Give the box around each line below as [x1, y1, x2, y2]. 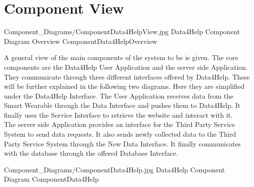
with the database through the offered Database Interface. [4, 148, 178, 158]
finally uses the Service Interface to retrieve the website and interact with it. [4, 109, 233, 120]
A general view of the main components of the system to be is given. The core [4, 52, 238, 62]
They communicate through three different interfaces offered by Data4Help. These [4, 71, 250, 82]
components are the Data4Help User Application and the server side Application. [4, 62, 248, 72]
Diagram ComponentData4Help [4, 174, 99, 184]
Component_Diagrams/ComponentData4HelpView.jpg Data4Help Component [4, 26, 240, 37]
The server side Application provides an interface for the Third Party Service [4, 119, 235, 129]
